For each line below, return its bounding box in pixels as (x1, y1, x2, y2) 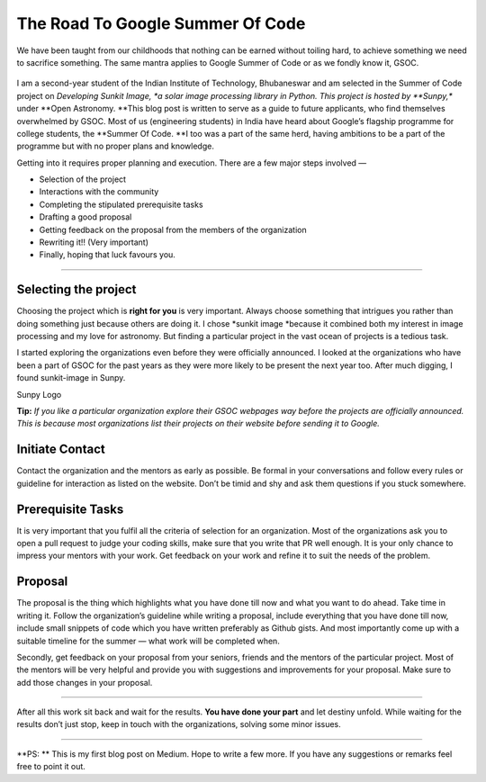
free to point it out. (16, 761, 85, 772)
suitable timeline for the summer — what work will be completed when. (16, 635, 281, 646)
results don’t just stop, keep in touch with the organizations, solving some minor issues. (16, 719, 341, 730)
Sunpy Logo (16, 389, 62, 400)
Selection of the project (39, 174, 126, 184)
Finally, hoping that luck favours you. (39, 249, 175, 260)
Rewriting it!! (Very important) (39, 237, 148, 247)
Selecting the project (16, 282, 137, 297)
